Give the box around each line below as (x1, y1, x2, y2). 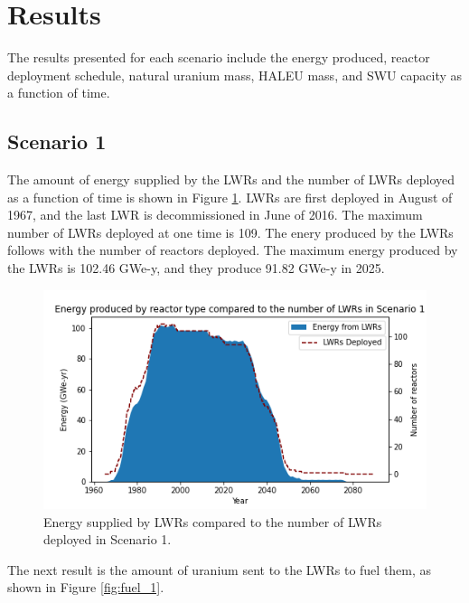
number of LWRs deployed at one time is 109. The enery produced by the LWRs (7, 222, 454, 241)
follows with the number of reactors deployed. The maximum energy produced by (7, 240, 458, 259)
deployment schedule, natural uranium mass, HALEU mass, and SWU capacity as (7, 65, 463, 84)
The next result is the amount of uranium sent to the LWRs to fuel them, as (7, 560, 432, 579)
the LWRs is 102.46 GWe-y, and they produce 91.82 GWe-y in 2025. (7, 259, 385, 278)
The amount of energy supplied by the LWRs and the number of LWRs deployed (7, 170, 455, 189)
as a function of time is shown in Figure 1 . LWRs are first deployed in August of (7, 187, 453, 206)
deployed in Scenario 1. (43, 530, 172, 549)
